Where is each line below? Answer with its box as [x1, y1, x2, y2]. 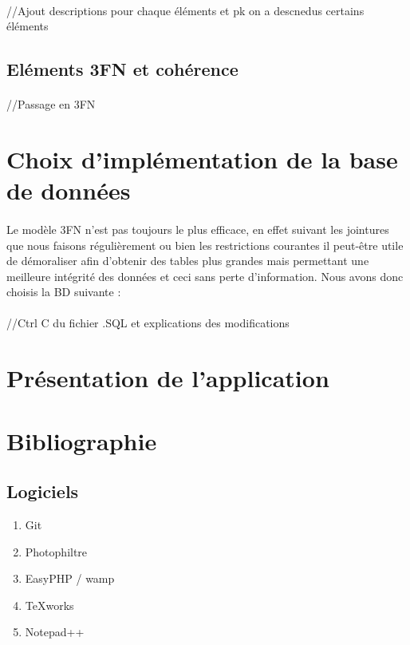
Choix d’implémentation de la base [6, 142, 398, 175]
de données [6, 174, 131, 207]
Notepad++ [25, 623, 85, 640]
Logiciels [6, 479, 79, 504]
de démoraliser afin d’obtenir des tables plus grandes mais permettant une [6, 252, 369, 269]
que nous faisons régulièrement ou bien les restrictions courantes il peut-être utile [6, 236, 404, 253]
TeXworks [25, 596, 74, 613]
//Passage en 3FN [6, 96, 96, 113]
